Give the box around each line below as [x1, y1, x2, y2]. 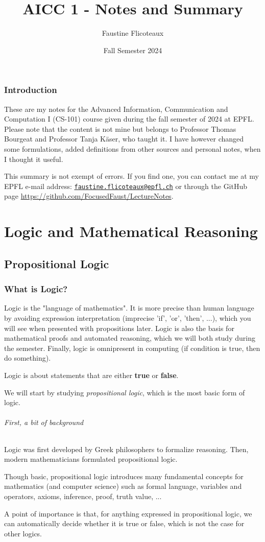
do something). [4, 352, 51, 363]
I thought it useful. [4, 153, 63, 164]
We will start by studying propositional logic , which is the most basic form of [4, 387, 245, 397]
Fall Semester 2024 [103, 44, 162, 55]
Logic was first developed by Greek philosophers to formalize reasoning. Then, [4, 443, 249, 454]
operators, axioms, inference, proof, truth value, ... [4, 490, 162, 501]
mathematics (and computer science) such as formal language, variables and [4, 481, 242, 491]
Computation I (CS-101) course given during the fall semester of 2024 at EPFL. [4, 113, 254, 124]
